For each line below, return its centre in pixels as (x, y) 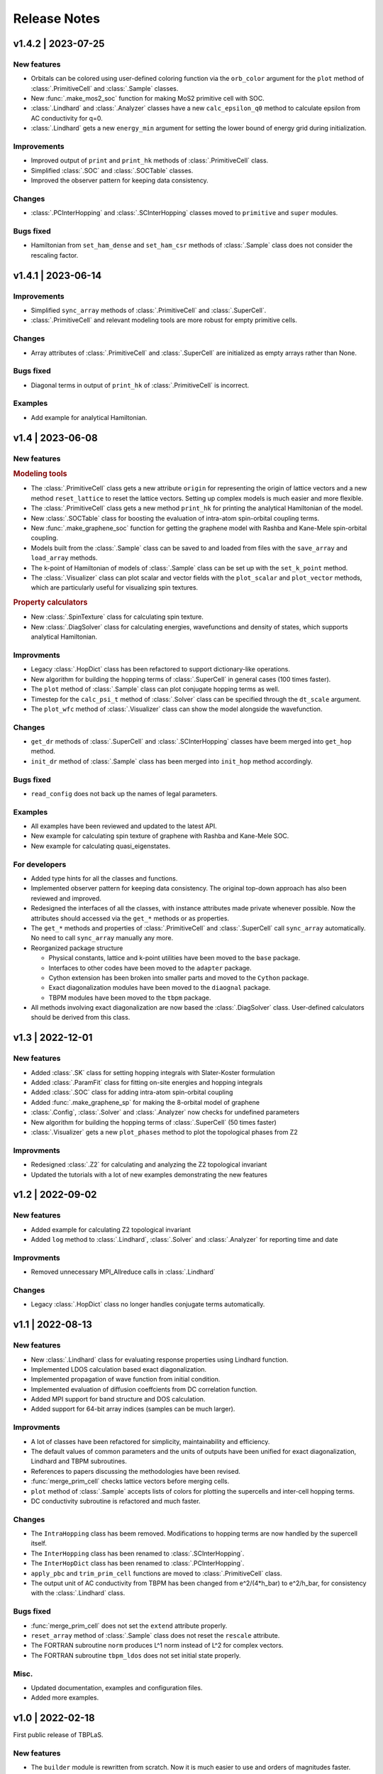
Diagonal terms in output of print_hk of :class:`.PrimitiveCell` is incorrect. (140, 385)
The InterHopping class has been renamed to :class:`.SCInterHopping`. (138, 1553)
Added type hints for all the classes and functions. (104, 878)
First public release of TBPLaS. (58, 1735)
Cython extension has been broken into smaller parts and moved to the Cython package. (179, 977)
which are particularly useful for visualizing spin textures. (115, 588)
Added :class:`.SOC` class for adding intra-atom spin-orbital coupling (132, 1092)
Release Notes (57, 18)
